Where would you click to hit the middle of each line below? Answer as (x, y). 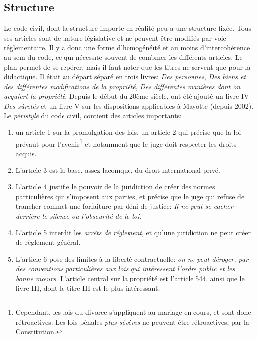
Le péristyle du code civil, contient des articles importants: (93, 115)
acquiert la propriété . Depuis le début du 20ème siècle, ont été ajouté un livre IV (127, 96)
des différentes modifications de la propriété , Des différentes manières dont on (122, 86)
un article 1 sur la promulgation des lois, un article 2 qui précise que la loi (128, 132)
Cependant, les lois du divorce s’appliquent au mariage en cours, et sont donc (133, 312)
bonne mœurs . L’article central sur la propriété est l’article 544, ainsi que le (130, 278)
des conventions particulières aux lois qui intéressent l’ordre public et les (125, 268)
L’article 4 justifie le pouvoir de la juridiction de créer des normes (115, 187)
